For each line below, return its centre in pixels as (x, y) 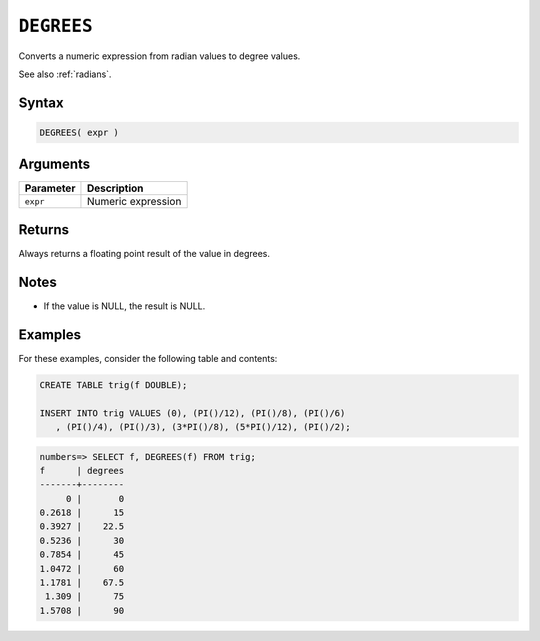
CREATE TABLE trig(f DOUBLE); (113, 384)
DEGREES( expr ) (79, 132)
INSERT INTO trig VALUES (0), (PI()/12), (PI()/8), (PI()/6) (192, 413)
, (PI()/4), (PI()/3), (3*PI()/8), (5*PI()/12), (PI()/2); (203, 426)
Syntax (41, 102)
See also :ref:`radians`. (65, 74)
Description (115, 188)
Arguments (54, 164)
